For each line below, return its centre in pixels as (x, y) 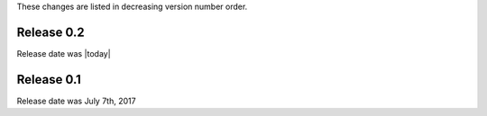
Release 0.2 (51, 32)
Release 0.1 (49, 80)
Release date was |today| (64, 53)
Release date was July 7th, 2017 (76, 101)
